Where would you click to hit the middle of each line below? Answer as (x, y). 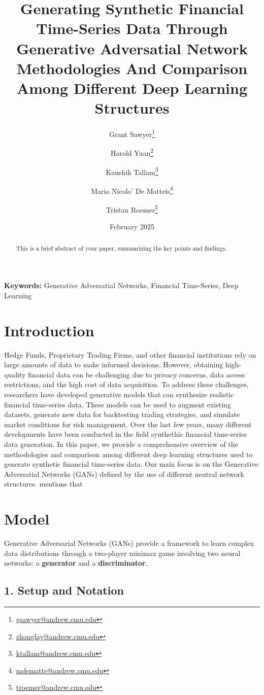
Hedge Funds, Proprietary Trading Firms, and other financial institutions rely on (130, 354)
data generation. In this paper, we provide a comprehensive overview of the (121, 444)
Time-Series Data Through (132, 28)
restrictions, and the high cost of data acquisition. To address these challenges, (126, 384)
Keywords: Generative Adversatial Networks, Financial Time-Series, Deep (121, 285)
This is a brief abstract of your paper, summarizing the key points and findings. (121, 248)
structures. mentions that (43, 484)
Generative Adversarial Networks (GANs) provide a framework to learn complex (129, 543)
